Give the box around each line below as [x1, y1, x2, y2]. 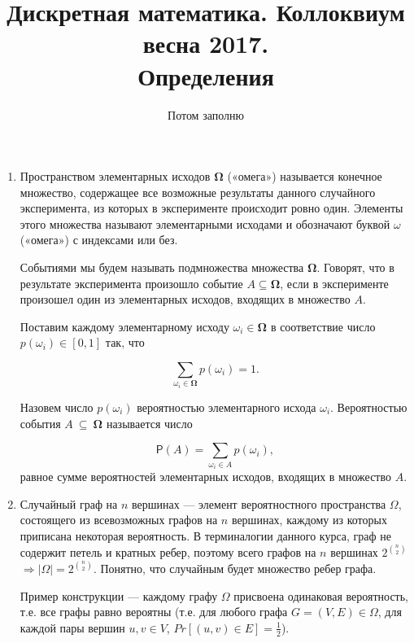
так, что [105, 334, 145, 351]
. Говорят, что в [316, 259, 394, 276]
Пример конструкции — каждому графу [20, 587, 218, 604]
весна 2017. [142, 27, 269, 60]
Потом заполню [168, 106, 244, 123]
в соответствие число [270, 317, 376, 335]
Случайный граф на [20, 495, 118, 512]
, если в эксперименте [280, 274, 389, 291]
